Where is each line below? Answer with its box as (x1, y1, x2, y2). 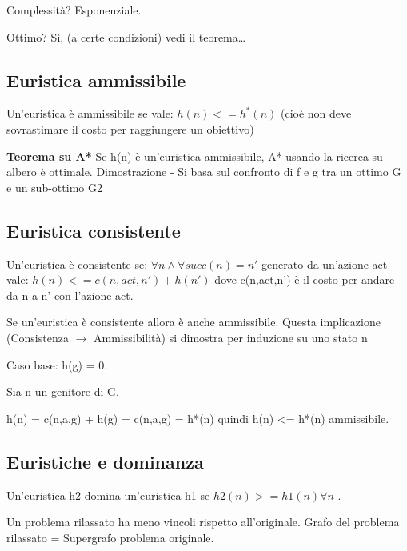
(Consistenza (6, 329, 69, 345)
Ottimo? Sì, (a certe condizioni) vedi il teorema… (6, 28, 246, 45)
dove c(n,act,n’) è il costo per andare (214, 271, 395, 288)
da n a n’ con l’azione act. (6, 286, 134, 303)
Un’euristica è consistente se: (6, 255, 148, 272)
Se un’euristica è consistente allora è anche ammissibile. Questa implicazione (6, 313, 381, 330)
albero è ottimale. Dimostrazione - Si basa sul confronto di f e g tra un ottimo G (6, 163, 401, 180)
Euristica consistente (6, 218, 181, 242)
